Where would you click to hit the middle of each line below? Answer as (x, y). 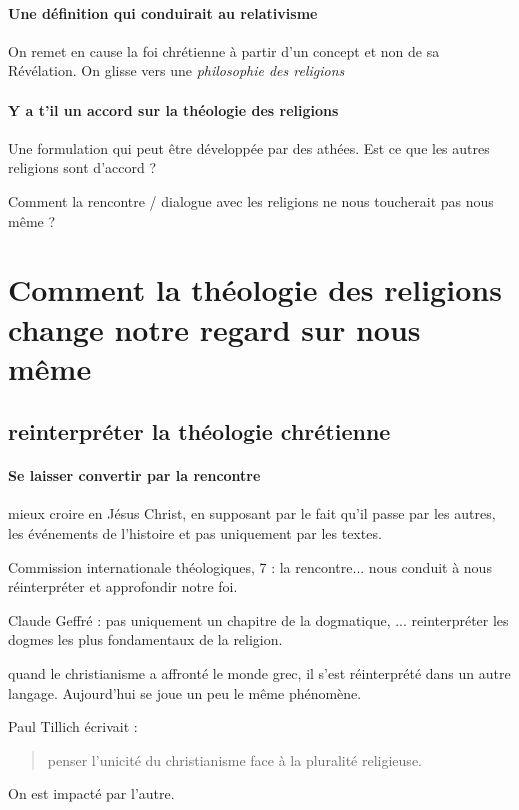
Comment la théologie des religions (255, 289)
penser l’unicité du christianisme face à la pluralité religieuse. (234, 759)
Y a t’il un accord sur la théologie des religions (173, 109)
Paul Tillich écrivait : (73, 726)
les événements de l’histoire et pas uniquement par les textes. (195, 533)
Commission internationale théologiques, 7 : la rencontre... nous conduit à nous (250, 566)
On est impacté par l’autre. (91, 793)
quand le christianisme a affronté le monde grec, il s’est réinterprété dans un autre (259, 673)
